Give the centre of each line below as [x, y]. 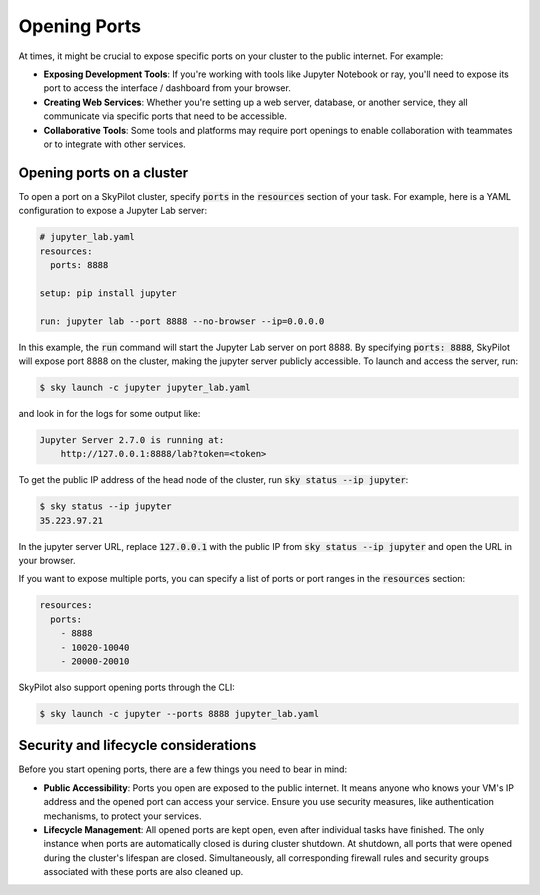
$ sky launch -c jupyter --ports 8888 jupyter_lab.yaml [179, 713]
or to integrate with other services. [115, 144]
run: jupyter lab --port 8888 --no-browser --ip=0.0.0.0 [182, 321]
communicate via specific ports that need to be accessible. [165, 116]
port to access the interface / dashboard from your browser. [167, 88]
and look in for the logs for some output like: [109, 413]
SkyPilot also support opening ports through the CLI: [126, 687]
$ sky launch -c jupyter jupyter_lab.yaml [145, 387]
